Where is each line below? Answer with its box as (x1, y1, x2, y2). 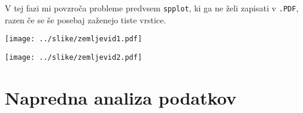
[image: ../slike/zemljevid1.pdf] (5, 35, 143, 44)
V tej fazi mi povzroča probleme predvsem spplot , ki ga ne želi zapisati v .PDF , (5, 2, 299, 14)
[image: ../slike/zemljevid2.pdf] (5, 53, 143, 62)
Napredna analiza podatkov (5, 85, 237, 109)
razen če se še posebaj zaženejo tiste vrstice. (5, 13, 166, 26)
